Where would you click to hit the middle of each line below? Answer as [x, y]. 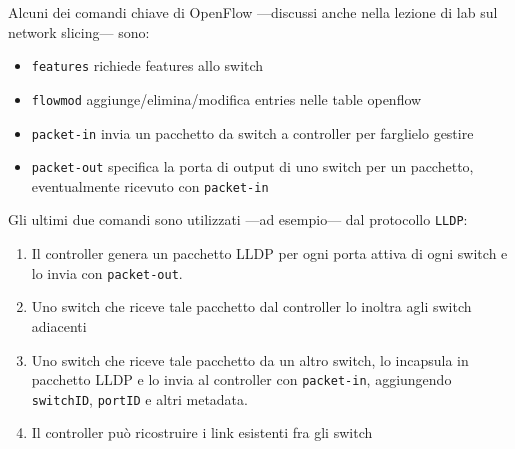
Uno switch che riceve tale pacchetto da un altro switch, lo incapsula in [250, 359]
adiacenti [59, 325]
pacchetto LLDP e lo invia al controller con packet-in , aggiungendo [241, 379]
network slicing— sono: [79, 31]
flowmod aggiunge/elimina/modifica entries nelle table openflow [226, 98]
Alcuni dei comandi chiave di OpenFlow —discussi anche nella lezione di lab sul [253, 12]
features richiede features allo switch [147, 65]
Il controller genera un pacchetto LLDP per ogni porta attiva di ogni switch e [269, 253]
